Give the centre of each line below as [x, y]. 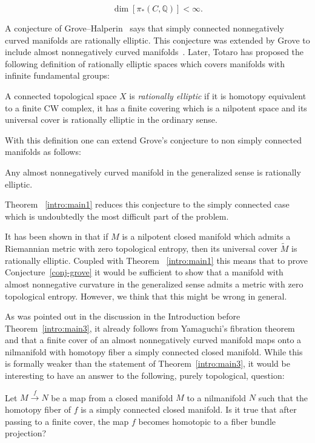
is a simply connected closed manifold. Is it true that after [189, 409]
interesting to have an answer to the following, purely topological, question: [145, 376]
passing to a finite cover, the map [67, 421]
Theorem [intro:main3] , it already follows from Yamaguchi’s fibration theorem [150, 328]
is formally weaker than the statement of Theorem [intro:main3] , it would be [148, 363]
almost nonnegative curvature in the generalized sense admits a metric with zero [154, 284]
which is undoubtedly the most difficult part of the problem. [117, 216]
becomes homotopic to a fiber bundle [207, 421]
